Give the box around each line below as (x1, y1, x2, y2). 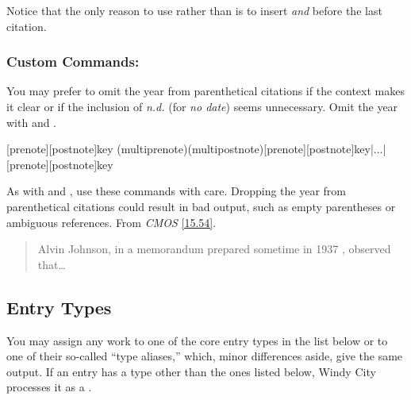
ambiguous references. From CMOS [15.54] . (6, 213, 217, 230)
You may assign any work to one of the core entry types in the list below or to (6, 332, 388, 348)
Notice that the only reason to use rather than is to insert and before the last (6, 2, 382, 18)
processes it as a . (6, 379, 92, 395)
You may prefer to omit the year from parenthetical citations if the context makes (6, 83, 405, 99)
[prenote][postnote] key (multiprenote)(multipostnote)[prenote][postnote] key (6, 140, 371, 157)
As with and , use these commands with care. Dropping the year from (6, 183, 347, 199)
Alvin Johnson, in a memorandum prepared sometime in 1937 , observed (37, 240, 391, 257)
